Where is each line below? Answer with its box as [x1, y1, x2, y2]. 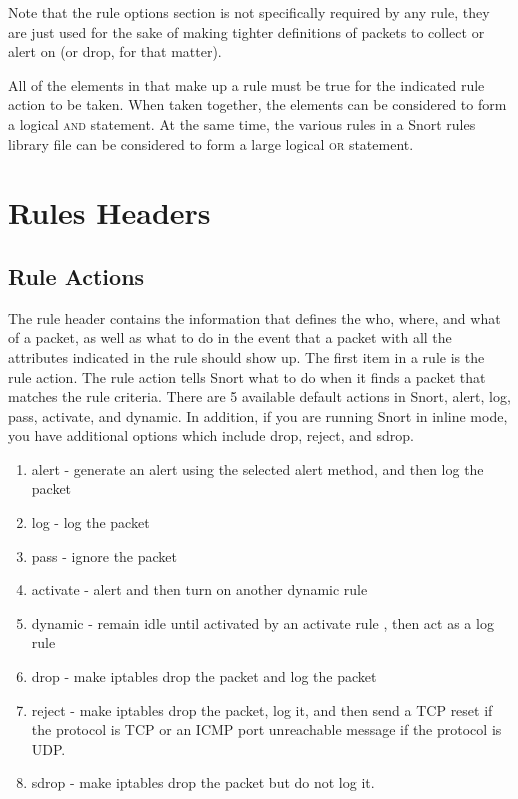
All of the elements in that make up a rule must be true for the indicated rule [8, 74, 485, 95]
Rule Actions [8, 260, 145, 291]
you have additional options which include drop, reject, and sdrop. [8, 425, 414, 446]
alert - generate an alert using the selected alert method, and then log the [31, 458, 484, 479]
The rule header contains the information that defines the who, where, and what [8, 307, 501, 328]
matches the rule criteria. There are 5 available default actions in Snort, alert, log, [8, 386, 511, 407]
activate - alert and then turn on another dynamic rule [31, 579, 368, 600]
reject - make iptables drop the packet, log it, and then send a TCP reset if [31, 699, 493, 720]
